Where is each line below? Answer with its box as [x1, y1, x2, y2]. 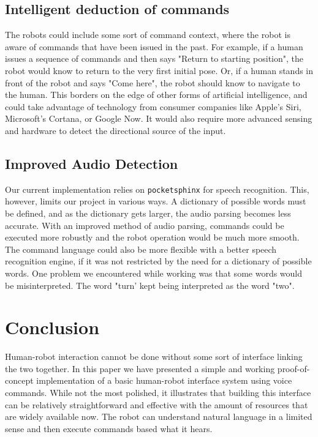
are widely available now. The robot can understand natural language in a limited [5, 410, 312, 423]
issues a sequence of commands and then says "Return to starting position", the [5, 52, 304, 65]
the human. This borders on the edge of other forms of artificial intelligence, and [5, 88, 308, 101]
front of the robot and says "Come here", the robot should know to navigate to [5, 76, 300, 89]
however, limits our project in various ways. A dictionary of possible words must [5, 195, 306, 207]
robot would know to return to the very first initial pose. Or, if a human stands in [5, 64, 314, 77]
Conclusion [5, 315, 100, 340]
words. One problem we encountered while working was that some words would [5, 266, 303, 279]
